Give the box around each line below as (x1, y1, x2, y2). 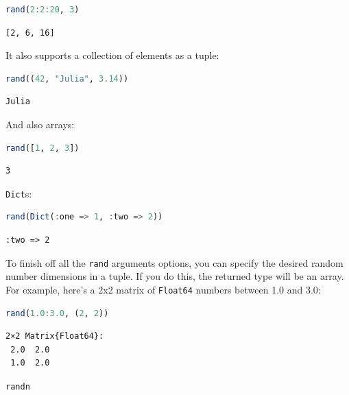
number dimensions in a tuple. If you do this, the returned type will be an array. (5, 269, 344, 283)
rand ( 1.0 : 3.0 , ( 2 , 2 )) (5, 308, 109, 318)
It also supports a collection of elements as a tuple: (5, 48, 219, 62)
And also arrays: (5, 117, 75, 131)
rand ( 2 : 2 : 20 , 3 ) (5, 5, 80, 14)
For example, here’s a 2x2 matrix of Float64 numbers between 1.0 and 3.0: (5, 282, 321, 296)
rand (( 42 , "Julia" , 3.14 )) (5, 73, 129, 84)
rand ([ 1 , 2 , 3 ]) (5, 143, 80, 153)
